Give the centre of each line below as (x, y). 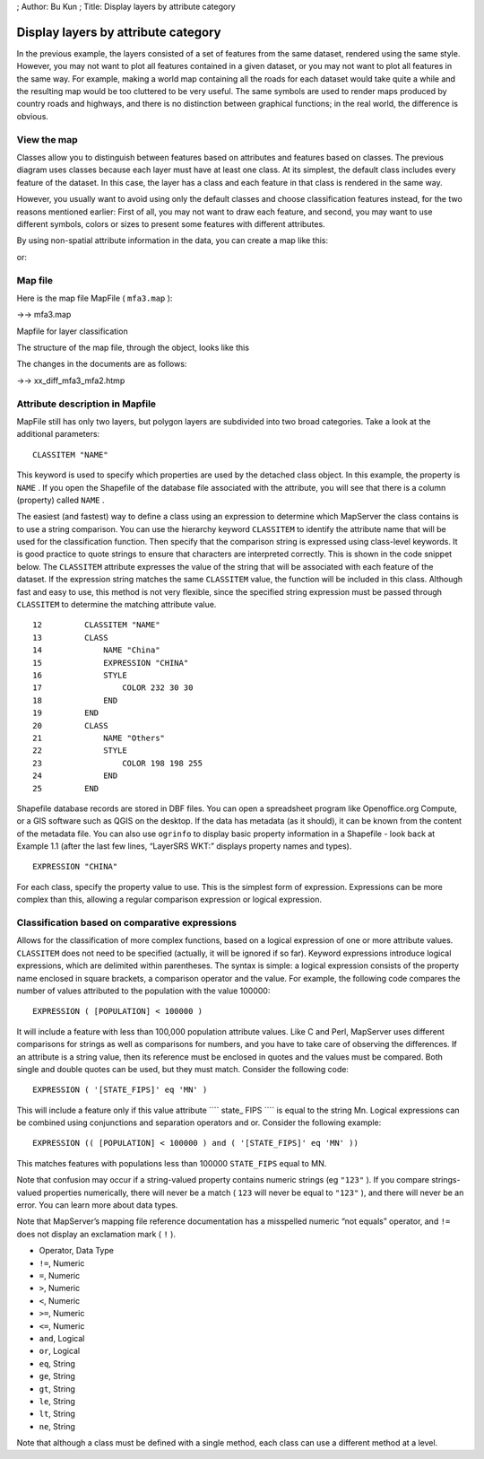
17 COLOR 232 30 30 (113, 688)
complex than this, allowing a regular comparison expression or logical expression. (169, 900)
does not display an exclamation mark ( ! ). (96, 1234)
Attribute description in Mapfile (86, 404)
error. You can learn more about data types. (97, 1205)
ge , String (57, 1376)
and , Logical (62, 1338)
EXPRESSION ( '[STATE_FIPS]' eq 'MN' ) (120, 1090)
